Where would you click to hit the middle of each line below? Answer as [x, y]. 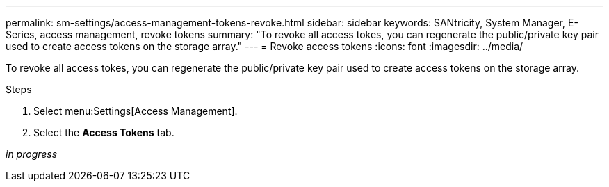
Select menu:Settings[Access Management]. [136, 111]
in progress [32, 154]
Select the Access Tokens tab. [104, 132]
